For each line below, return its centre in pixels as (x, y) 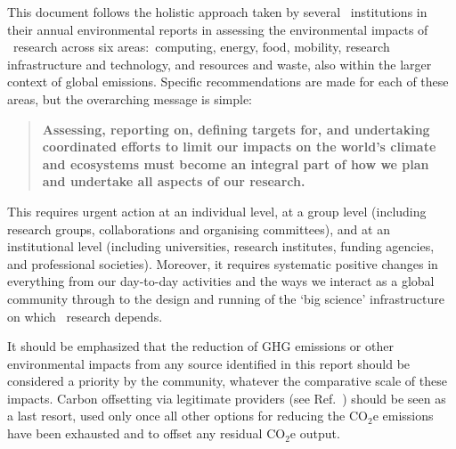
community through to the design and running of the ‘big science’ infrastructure (226, 298)
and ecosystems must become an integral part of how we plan (236, 163)
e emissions (403, 416)
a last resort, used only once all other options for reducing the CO (187, 416)
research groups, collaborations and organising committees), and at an (199, 229)
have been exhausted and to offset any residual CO (147, 433)
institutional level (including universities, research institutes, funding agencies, (221, 246)
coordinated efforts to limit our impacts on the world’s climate (239, 147)
